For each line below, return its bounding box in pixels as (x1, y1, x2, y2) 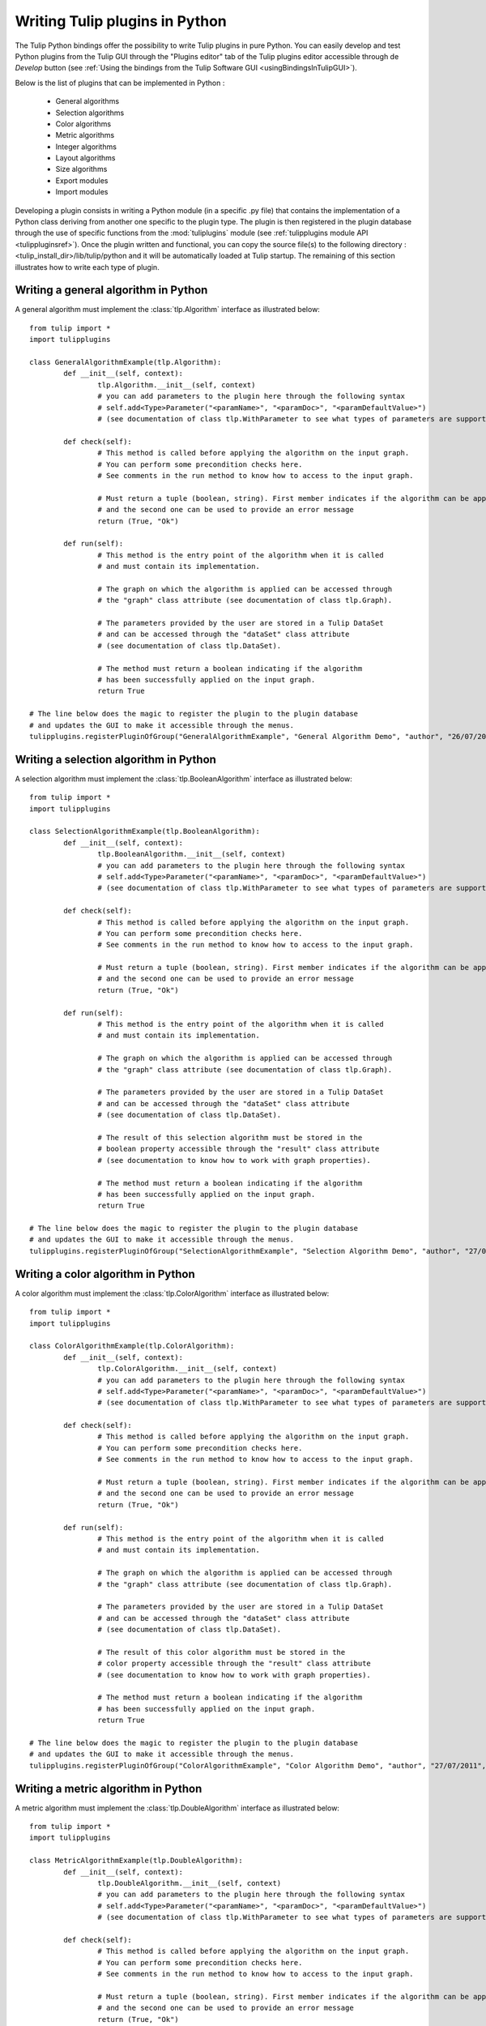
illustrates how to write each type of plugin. (15, 262, 160, 271)
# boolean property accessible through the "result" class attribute (97, 1144, 380, 1154)
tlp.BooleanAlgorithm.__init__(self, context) (97, 849, 286, 859)
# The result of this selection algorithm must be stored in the (97, 1133, 363, 1142)
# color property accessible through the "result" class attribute (97, 1659, 372, 1669)
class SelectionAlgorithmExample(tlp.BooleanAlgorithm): (29, 827, 261, 836)
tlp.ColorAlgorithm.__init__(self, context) (97, 1364, 277, 1374)
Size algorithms (55, 165, 108, 174)
